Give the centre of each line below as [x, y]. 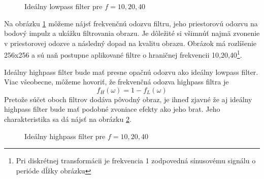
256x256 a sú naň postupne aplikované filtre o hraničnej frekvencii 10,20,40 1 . [123, 54]
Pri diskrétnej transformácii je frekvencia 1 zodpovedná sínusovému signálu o [136, 161]
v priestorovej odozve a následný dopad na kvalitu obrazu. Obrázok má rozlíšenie [130, 43]
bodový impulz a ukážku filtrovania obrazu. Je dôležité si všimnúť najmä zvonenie [132, 33]
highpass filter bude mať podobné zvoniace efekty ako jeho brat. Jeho [112, 109]
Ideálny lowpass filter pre [63, 6]
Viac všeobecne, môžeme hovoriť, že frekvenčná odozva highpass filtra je [117, 82]
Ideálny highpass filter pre [65, 136]
